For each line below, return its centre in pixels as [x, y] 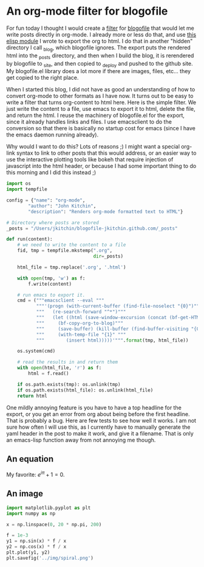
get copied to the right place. [42, 78]
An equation [30, 459]
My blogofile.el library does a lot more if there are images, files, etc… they [99, 71]
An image [25, 494]
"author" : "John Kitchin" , [62, 206]
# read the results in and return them [68, 362]
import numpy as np [31, 513]
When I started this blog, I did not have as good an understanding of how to [101, 90]
